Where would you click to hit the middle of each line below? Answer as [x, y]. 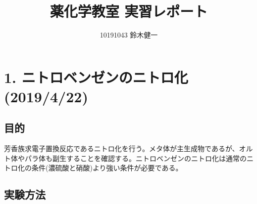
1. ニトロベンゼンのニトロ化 [96, 77]
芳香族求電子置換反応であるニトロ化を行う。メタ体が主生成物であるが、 [122, 148]
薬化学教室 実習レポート [129, 11]
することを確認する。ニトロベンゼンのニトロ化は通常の [156, 158]
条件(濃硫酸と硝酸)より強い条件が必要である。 [107, 168]
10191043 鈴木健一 [129, 35]
